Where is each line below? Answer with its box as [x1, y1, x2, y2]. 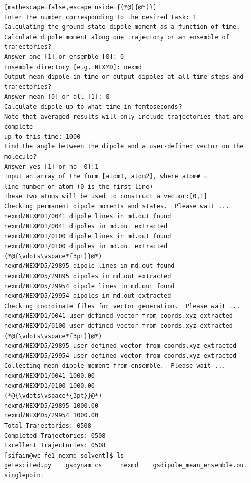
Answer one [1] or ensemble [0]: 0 [4, 53, 124, 61]
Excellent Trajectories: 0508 [4, 442, 106, 449]
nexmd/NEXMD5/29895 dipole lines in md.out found [4, 262, 175, 270]
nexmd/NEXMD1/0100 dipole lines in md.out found [4, 232, 171, 240]
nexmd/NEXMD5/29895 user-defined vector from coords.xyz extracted [4, 342, 237, 350]
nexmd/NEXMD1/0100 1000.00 [4, 382, 95, 389]
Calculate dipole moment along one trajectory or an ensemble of [4, 33, 229, 41]
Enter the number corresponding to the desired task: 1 [4, 13, 197, 21]
